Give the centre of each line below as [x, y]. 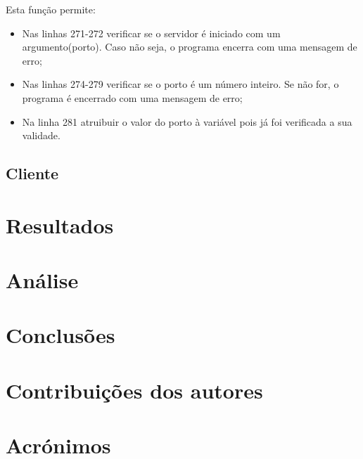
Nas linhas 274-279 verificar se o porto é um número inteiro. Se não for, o [180, 84]
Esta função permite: [51, 9]
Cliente [32, 173]
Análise [42, 280]
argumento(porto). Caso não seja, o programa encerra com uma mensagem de [190, 47]
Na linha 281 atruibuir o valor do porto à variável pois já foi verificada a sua [187, 121]
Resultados [60, 225]
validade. [41, 135]
